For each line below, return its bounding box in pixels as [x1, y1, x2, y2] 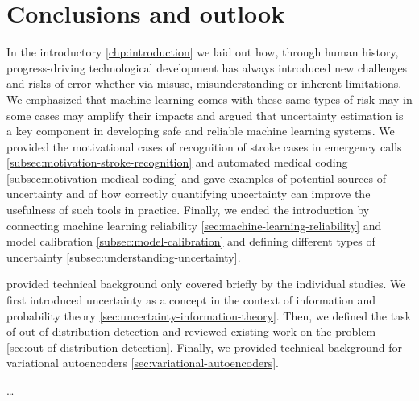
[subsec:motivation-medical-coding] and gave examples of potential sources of [6, 169, 386, 186]
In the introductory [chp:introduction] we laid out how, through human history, [6, 43, 399, 60]
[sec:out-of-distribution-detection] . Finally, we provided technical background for [6, 338, 402, 355]
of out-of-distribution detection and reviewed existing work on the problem [6, 323, 376, 340]
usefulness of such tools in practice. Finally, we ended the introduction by [6, 201, 370, 218]
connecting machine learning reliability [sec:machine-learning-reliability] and [6, 217, 382, 234]
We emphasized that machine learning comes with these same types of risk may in [6, 90, 413, 107]
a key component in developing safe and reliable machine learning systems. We [6, 122, 395, 139]
